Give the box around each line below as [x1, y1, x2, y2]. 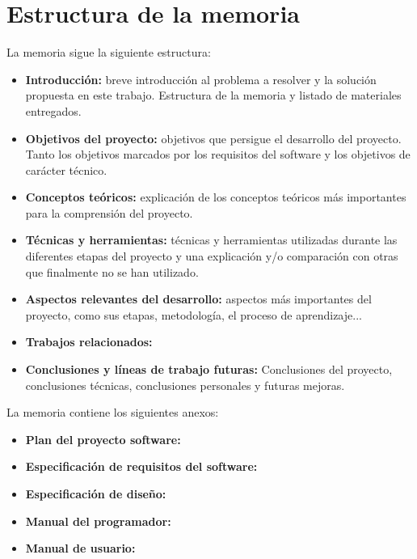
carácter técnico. [25, 161, 107, 178]
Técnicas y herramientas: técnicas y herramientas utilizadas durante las [25, 231, 398, 248]
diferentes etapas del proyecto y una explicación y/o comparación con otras [25, 248, 398, 265]
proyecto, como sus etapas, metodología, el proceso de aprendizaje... [25, 306, 362, 323]
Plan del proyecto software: [25, 430, 181, 447]
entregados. [25, 102, 82, 119]
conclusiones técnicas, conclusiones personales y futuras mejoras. [25, 376, 345, 393]
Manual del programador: [25, 512, 171, 529]
